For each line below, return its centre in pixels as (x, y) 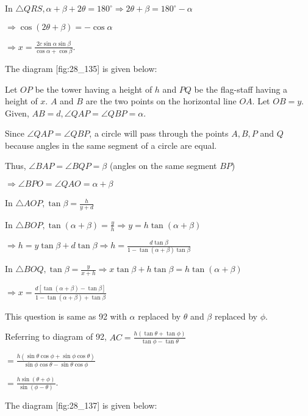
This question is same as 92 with (66, 316)
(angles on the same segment (163, 166)
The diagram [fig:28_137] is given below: (81, 405)
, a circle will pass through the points (159, 133)
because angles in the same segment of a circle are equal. (111, 145)
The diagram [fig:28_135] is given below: (81, 68)
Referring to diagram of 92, (56, 336)
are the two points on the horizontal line (161, 101)
